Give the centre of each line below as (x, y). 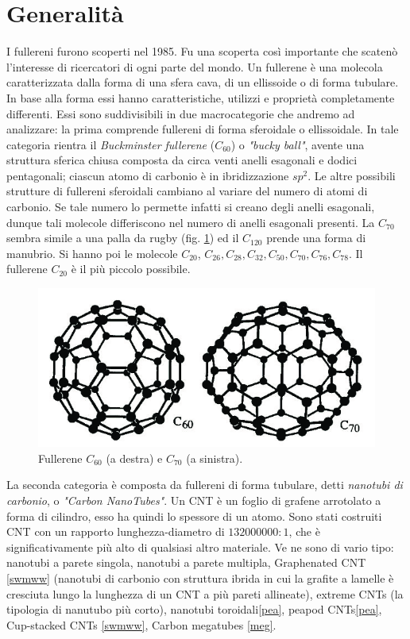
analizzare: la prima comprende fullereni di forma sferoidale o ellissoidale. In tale (203, 129)
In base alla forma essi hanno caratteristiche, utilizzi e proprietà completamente (201, 97)
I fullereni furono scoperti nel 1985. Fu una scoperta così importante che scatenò (202, 51)
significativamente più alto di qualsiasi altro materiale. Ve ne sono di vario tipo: (200, 547)
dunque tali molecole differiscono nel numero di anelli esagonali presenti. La (191, 222)
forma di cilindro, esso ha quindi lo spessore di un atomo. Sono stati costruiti (194, 516)
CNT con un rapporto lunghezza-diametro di (116, 531)
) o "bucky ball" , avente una (298, 144)
